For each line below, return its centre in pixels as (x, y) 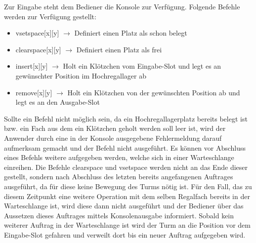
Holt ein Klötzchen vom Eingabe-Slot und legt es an (142, 66)
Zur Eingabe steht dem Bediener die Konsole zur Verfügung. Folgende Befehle (122, 6)
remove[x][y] (34, 92)
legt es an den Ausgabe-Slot (58, 102)
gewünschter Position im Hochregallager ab (81, 75)
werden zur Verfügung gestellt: (50, 16)
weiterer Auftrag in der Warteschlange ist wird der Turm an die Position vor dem (127, 225)
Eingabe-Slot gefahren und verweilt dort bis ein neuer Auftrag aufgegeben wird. (125, 234)
